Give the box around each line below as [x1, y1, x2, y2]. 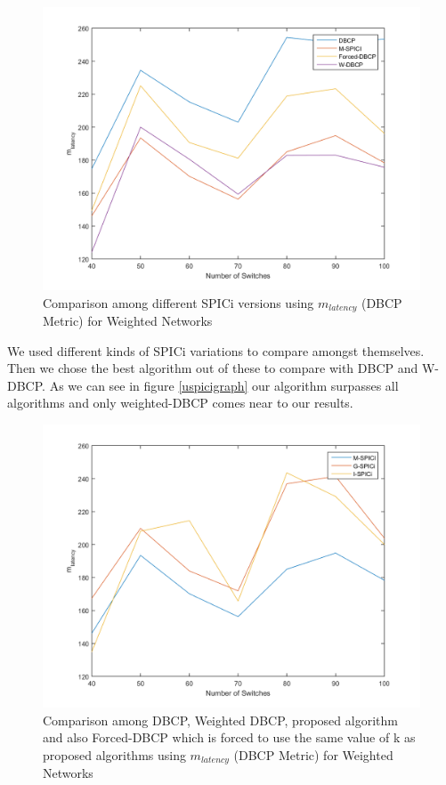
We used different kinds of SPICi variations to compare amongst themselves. [7, 341, 425, 360]
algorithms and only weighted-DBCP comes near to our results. [7, 393, 353, 412]
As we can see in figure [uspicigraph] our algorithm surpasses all [49, 376, 399, 394]
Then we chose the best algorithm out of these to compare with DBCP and [7, 359, 418, 377]
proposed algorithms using [43, 745, 186, 764]
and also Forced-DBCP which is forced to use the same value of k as [43, 728, 416, 747]
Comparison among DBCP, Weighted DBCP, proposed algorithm [43, 710, 398, 729]
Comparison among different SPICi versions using [43, 293, 314, 312]
